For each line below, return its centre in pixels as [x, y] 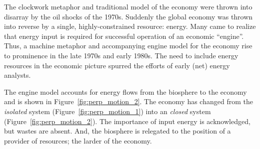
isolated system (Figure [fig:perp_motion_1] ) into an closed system [107, 111]
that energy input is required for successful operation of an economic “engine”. [124, 36]
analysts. [17, 75]
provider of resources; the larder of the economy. [78, 140]
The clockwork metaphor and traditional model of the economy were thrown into [128, 6]
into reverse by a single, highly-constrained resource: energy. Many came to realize [130, 26]
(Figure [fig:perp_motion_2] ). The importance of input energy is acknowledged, [127, 121]
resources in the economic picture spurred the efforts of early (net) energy [117, 65]
